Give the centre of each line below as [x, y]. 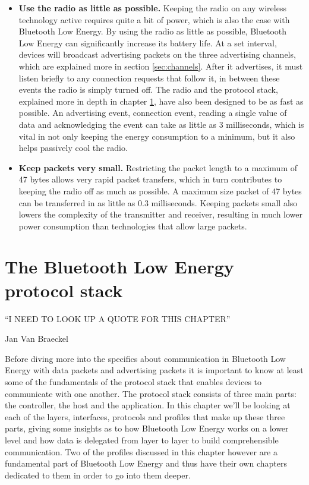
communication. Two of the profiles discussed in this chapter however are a [141, 451]
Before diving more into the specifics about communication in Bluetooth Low [145, 358]
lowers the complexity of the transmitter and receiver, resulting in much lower [161, 214]
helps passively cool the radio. [73, 148]
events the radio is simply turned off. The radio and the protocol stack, [148, 89]
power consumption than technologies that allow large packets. [133, 226]
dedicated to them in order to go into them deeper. [98, 475]
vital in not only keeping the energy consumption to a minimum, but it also [157, 136]
